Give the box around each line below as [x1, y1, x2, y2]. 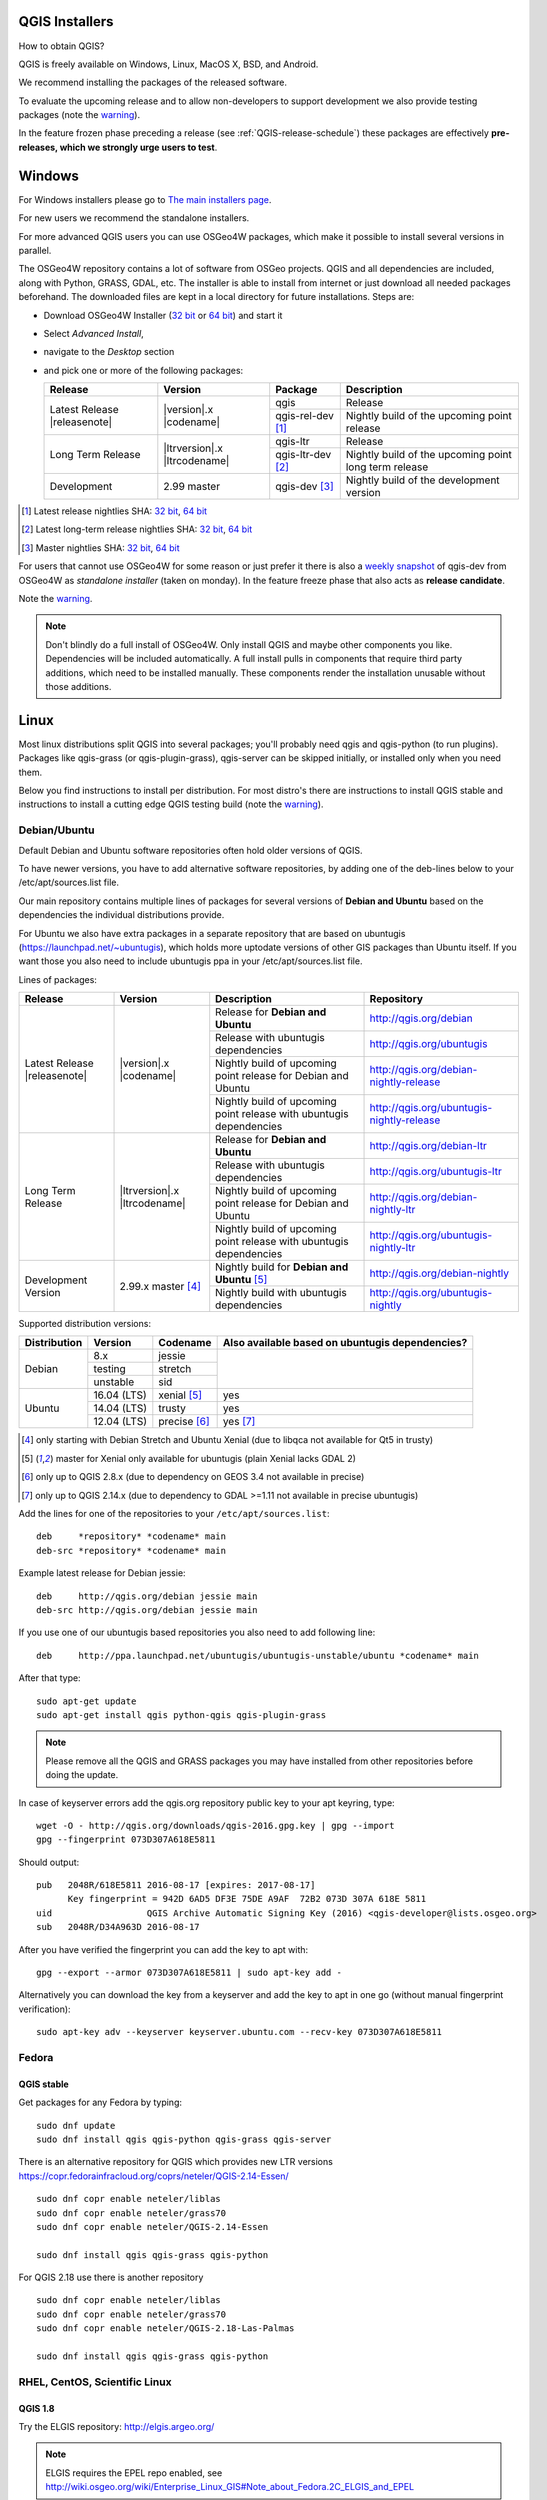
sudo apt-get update [36, 1695, 137, 1707]
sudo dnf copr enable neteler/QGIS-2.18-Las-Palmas [36, 2323, 295, 2334]
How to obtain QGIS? [18, 40, 105, 52]
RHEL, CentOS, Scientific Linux [18, 2375, 172, 2389]
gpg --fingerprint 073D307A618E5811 [36, 1834, 216, 1845]
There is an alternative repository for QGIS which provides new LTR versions [18, 2156, 334, 2168]
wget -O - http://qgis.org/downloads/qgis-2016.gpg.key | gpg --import [36, 1820, 395, 1831]
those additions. [45, 680, 112, 692]
